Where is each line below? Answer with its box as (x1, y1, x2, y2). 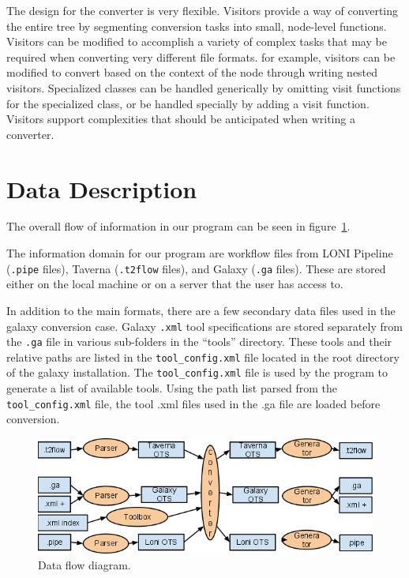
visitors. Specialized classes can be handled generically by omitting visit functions (6, 79, 401, 96)
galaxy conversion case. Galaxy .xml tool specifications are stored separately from (6, 317, 403, 334)
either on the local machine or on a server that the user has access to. (6, 276, 343, 292)
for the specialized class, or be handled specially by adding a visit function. (6, 95, 370, 111)
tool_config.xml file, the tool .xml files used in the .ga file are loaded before (6, 395, 381, 411)
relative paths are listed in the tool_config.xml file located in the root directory (6, 348, 400, 365)
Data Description (6, 172, 197, 205)
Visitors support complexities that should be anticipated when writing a (6, 111, 355, 127)
